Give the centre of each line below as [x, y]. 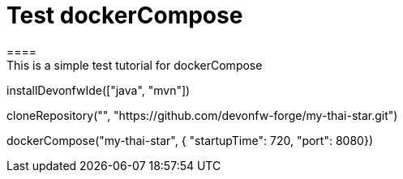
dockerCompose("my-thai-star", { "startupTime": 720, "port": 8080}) [190, 140]
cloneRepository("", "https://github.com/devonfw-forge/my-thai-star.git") [202, 115]
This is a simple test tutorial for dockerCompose [135, 65]
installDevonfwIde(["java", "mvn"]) [99, 90]
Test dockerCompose [125, 15]
